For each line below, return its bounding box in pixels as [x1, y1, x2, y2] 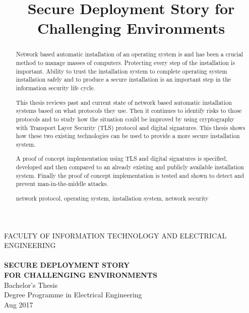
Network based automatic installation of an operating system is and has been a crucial [16, 50, 243, 58]
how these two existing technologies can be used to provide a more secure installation [16, 132, 240, 140]
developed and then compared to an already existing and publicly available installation [16, 163, 244, 171]
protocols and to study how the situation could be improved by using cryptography [16, 114, 234, 123]
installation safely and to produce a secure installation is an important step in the [16, 75, 231, 84]
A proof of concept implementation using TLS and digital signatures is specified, [16, 154, 228, 163]
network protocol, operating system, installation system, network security [16, 194, 209, 202]
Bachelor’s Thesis [4, 279, 58, 290]
